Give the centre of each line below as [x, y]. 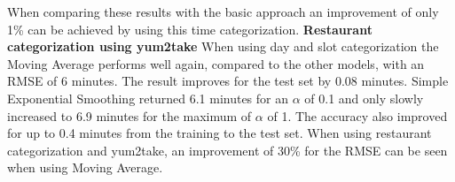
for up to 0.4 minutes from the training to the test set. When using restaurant [220, 133]
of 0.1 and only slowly [364, 98]
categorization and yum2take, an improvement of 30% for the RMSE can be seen [227, 150]
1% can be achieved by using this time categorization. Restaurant [190, 29]
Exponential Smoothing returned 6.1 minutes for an [148, 98]
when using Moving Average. [85, 167]
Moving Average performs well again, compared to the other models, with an [216, 63]
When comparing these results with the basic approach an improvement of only [223, 11]
